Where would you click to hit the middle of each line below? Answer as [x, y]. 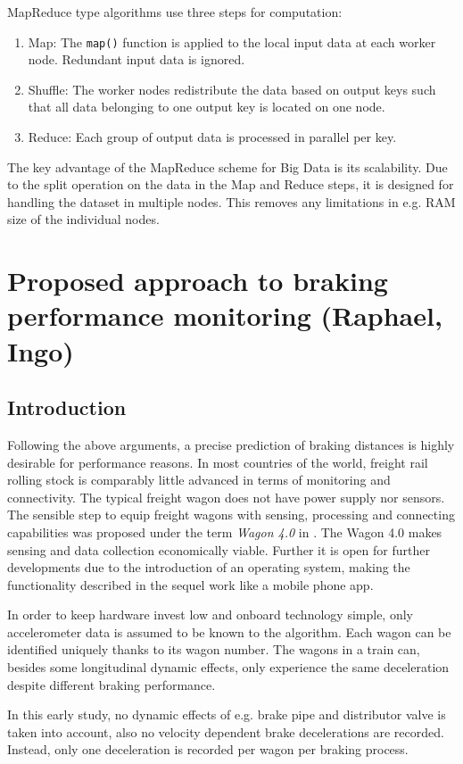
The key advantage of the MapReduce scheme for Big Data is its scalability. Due [227, 166]
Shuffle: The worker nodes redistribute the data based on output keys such [232, 89]
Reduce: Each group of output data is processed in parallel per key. [212, 137]
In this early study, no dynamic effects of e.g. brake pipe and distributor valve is [227, 714]
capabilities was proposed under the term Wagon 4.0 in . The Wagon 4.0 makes [225, 531]
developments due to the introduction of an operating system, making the [209, 567]
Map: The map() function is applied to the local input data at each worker [232, 42]
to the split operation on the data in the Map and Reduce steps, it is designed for [231, 184]
